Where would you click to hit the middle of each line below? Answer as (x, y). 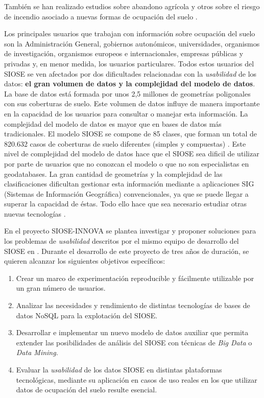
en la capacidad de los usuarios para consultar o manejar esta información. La (126, 113)
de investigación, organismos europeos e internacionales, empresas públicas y (124, 53)
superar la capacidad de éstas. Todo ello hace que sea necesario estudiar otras (126, 204)
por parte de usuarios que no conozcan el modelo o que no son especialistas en (127, 163)
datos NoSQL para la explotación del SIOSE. (87, 315)
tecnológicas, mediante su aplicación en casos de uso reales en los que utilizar (137, 379)
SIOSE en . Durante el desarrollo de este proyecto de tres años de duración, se (127, 251)
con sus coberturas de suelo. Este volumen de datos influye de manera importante (132, 103)
